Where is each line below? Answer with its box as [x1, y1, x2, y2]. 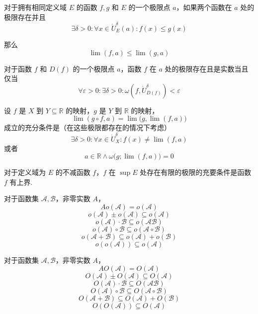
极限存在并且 [4, 11, 46, 22]
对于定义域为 [4, 167, 46, 177]
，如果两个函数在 [176, 2, 232, 12]
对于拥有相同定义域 [4, 2, 67, 12]
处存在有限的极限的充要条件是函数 [140, 167, 252, 177]
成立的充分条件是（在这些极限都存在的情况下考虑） [4, 122, 171, 133]
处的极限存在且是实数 [165, 63, 235, 74]
